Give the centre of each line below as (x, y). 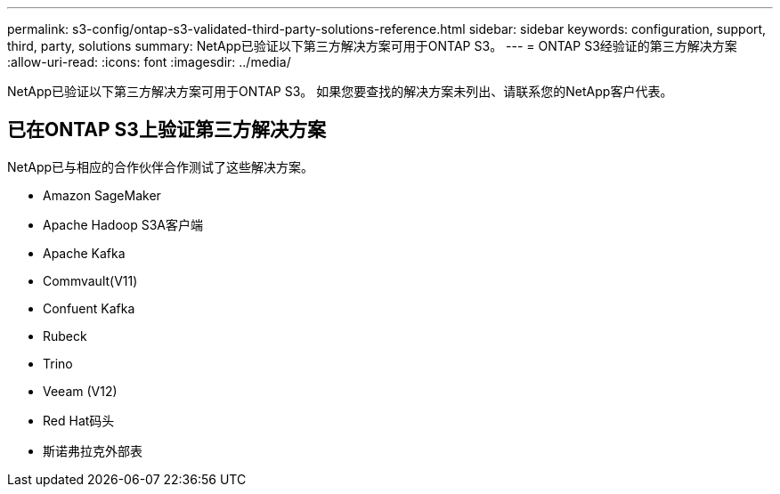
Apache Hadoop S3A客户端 (123, 224)
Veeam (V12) (80, 391)
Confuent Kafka (89, 308)
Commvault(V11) (90, 280)
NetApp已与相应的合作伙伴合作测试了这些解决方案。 (161, 166)
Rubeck (65, 336)
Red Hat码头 (79, 420)
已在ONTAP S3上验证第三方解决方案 (167, 130)
